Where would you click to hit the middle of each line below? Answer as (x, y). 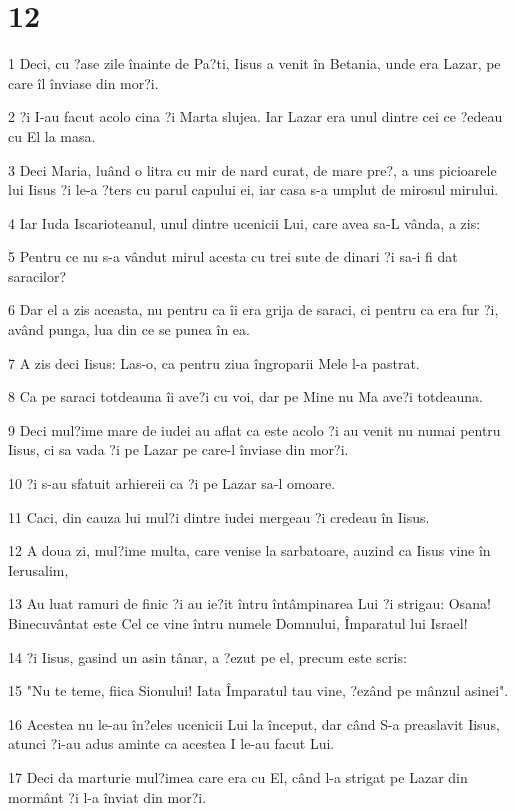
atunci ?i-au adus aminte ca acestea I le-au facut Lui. (171, 743)
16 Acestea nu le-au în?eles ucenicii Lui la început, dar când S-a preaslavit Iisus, (254, 723)
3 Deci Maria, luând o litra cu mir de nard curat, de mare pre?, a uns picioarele (252, 169)
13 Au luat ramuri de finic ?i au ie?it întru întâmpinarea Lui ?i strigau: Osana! (249, 603)
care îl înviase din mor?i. (83, 82)
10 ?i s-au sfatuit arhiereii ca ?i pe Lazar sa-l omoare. (172, 483)
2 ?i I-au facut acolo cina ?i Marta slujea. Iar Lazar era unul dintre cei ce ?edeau (255, 116)
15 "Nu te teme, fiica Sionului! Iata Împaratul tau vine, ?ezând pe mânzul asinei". (258, 690)
